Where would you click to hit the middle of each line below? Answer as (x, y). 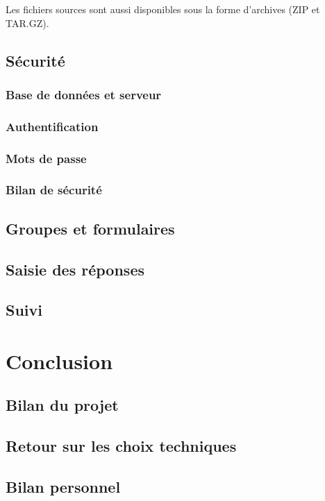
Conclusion (59, 360)
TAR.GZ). (27, 23)
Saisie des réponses (75, 269)
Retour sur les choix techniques (121, 446)
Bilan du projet (62, 405)
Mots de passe (46, 158)
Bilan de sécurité (54, 190)
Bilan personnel (63, 487)
